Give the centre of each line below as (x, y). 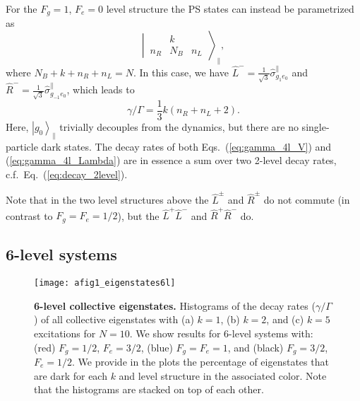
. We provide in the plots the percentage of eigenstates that (200, 362)
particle (22, 146)
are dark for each (71, 375)
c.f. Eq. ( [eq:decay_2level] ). (67, 174)
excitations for (65, 333)
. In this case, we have (181, 72)
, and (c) (285, 319)
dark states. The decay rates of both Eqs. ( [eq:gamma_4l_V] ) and (186, 146)
